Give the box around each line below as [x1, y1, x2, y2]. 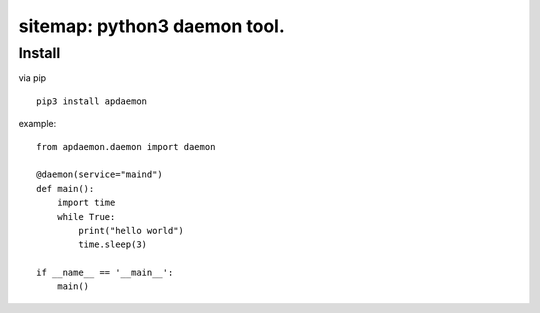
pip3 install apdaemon [36, 95, 148, 107]
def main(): [36, 183, 95, 194]
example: [18, 118, 57, 130]
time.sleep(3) [78, 239, 148, 250]
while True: [56, 211, 116, 222]
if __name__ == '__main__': [36, 267, 174, 279]
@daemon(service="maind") [36, 169, 164, 180]
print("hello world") [78, 225, 185, 236]
